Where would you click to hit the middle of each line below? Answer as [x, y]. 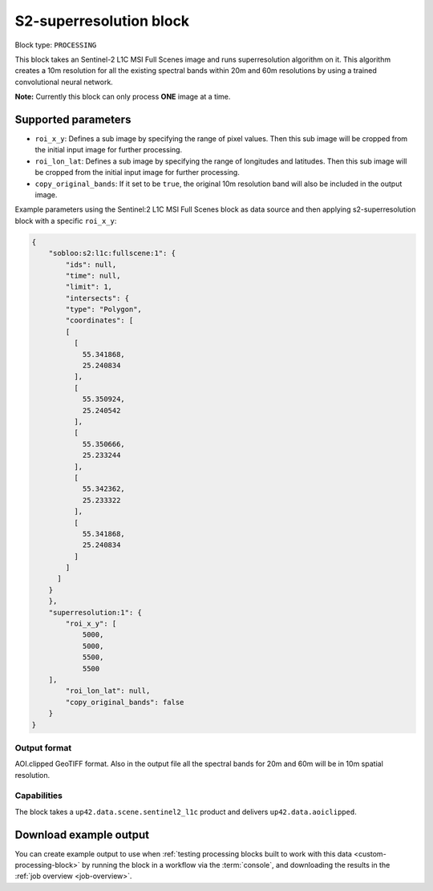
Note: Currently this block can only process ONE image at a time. [123, 97]
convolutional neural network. [64, 82]
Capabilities [39, 796]
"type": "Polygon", [103, 310]
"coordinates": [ [99, 320]
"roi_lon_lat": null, [108, 691]
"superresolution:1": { [95, 612]
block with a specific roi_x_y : [66, 221]
